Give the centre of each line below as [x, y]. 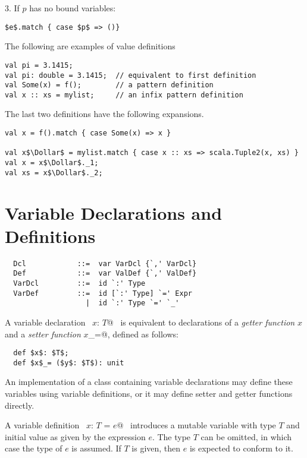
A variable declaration [45, 322]
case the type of [34, 448]
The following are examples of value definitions [90, 46]
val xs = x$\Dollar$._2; [54, 173]
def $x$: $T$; [41, 353]
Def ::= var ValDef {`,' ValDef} [105, 274]
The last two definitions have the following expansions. [104, 114]
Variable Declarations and [114, 212]
